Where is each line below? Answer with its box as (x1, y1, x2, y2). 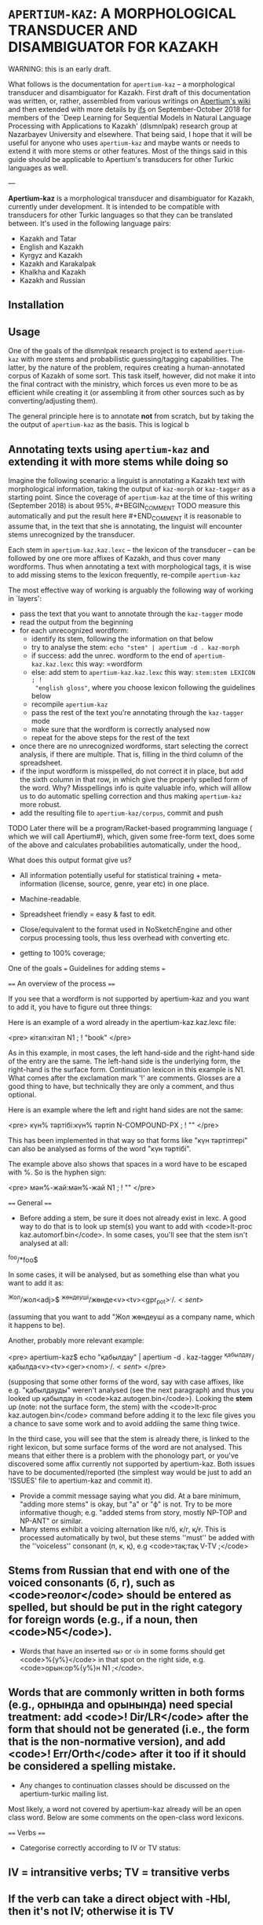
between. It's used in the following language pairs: (8, 218, 171, 228)
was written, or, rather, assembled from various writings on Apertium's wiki (8, 96, 251, 105)
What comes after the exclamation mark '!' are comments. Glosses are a (8, 1073, 242, 1082)
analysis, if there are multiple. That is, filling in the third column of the (19, 749, 243, 759)
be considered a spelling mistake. (8, 1760, 177, 1773)
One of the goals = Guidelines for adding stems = (8, 963, 166, 972)
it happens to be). (8, 1320, 65, 1329)
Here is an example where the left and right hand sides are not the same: (8, 1104, 243, 1114)
